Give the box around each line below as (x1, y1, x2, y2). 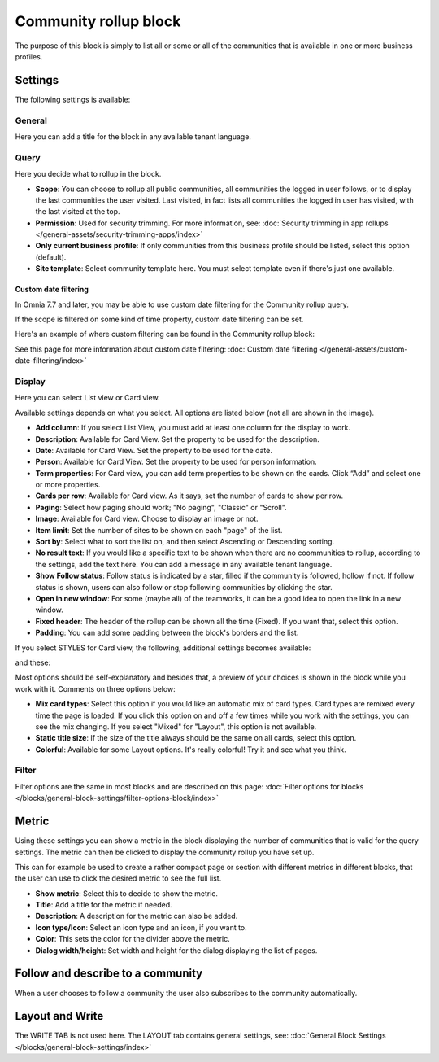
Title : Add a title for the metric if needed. (35, 900, 172, 910)
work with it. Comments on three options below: (15, 684, 176, 693)
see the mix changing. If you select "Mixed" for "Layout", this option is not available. (35, 721, 317, 732)
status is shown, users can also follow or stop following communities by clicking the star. (35, 582, 333, 592)
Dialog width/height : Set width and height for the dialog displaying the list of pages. (35, 945, 318, 955)
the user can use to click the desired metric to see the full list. (15, 873, 222, 883)
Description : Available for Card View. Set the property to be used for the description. (35, 434, 320, 444)
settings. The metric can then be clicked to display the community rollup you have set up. (15, 847, 315, 857)
